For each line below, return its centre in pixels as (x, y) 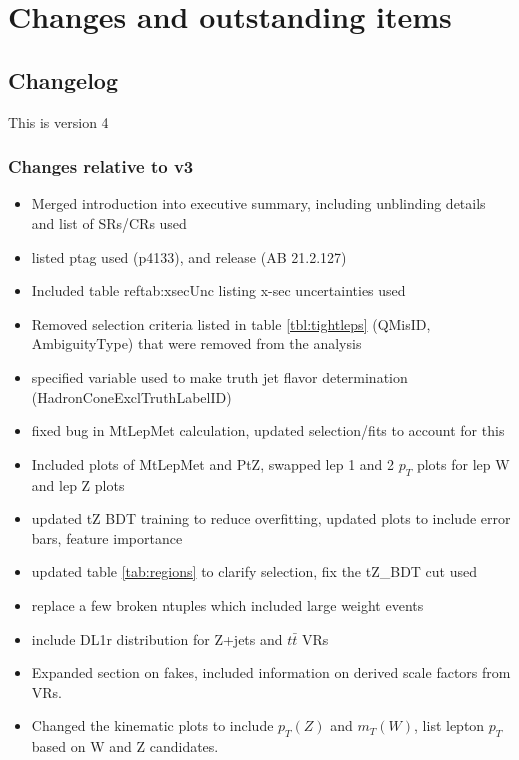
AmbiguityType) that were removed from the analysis (196, 343)
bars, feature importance (107, 537)
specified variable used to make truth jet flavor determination (219, 376)
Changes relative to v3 (101, 166)
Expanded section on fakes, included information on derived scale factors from (271, 672)
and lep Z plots (78, 484)
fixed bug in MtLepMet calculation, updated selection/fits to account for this (268, 430)
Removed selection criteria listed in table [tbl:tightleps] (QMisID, (231, 323)
